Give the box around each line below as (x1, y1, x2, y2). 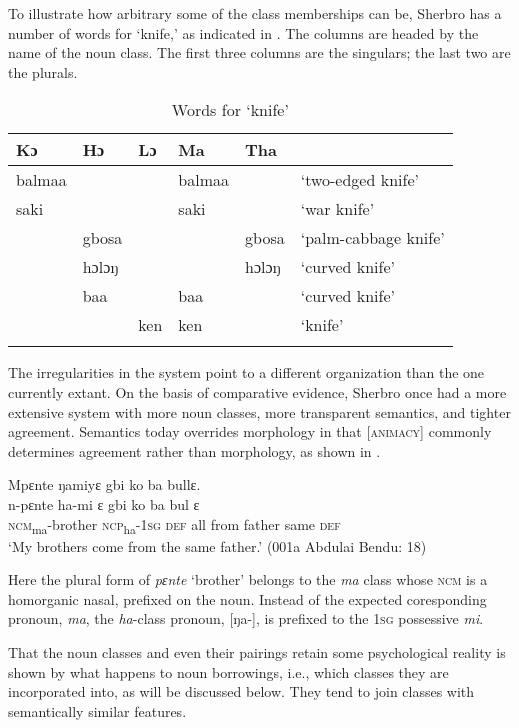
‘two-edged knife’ (300, 168, 419, 192)
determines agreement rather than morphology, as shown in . (8, 440, 381, 461)
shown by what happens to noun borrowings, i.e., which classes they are (8, 661, 449, 682)
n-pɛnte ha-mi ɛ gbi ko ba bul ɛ (8, 493, 200, 514)
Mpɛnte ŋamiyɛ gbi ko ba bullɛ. (8, 474, 201, 495)
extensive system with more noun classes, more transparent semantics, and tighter (8, 401, 511, 422)
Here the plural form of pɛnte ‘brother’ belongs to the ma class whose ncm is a (8, 569, 488, 590)
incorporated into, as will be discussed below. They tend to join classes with (8, 681, 475, 702)
